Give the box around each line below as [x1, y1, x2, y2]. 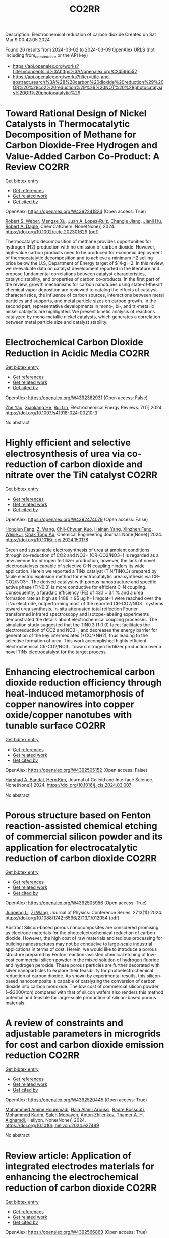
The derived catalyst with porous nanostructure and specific [31, 579, 157, 585]
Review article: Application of [5, 1150, 132, 1161]
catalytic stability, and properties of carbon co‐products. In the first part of [5, 276, 160, 282]
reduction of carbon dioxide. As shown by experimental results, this [5, 973, 146, 979]
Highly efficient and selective [5, 437, 131, 449]
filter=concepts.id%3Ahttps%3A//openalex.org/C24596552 [12, 68, 137, 74]
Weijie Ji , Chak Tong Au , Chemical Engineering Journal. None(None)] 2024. [5, 531, 163, 537]
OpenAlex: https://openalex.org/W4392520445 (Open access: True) [5, 1097, 147, 1103]
